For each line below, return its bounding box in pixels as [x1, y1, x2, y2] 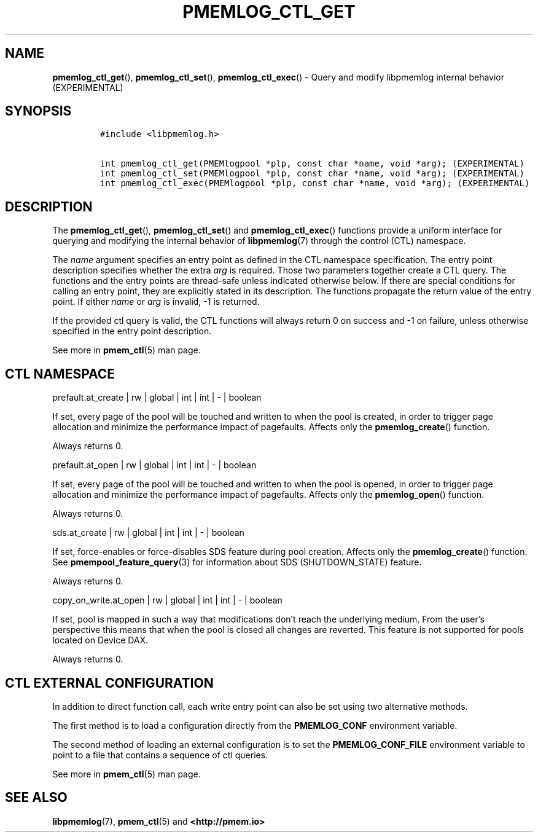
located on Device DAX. [52, 635, 149, 646]
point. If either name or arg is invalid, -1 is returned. [52, 296, 260, 307]
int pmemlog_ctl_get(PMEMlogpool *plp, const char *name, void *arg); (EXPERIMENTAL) [99, 159, 524, 169]
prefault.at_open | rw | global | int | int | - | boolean [52, 460, 257, 471]
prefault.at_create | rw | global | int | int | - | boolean [52, 392, 262, 403]
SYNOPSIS [5, 103, 72, 119]
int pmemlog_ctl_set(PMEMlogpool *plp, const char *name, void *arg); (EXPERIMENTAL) [99, 168, 524, 179]
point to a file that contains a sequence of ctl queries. [52, 749, 268, 760]
